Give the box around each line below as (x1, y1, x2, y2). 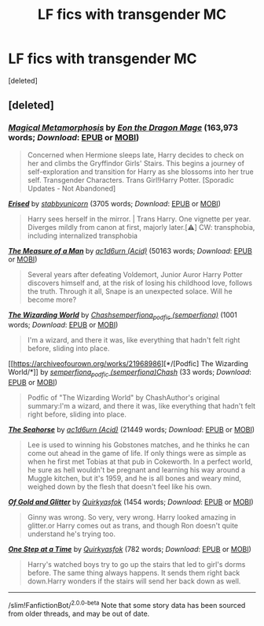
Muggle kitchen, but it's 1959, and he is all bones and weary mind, (27, 474, 242, 483)
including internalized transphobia (27, 231, 138, 240)
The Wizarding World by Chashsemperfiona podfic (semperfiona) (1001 (8, 309, 238, 321)
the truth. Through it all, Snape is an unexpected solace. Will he (27, 286, 233, 296)
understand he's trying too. (27, 529, 116, 539)
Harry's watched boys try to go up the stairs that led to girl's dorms (27, 560, 246, 569)
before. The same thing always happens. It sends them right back (27, 569, 240, 578)
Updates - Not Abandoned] (27, 183, 116, 193)
